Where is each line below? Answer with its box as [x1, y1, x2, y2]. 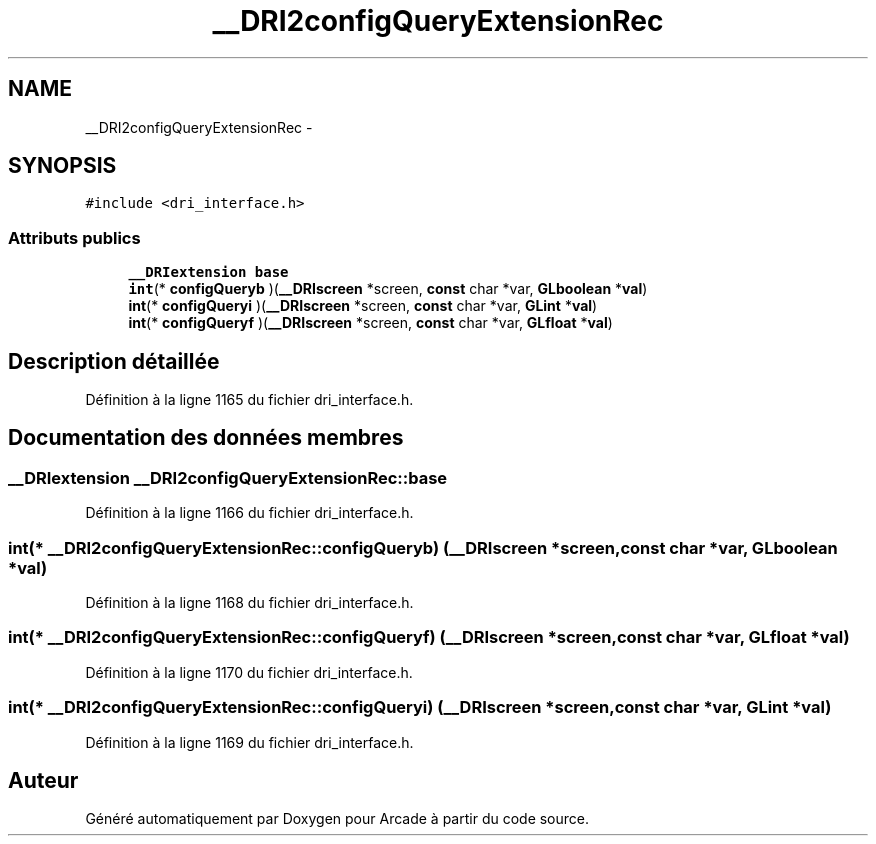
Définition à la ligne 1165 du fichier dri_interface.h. [85, 391, 414, 409]
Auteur [8, 767, 79, 793]
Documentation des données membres [8, 425, 404, 451]
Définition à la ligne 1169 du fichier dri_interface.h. [85, 733, 414, 751]
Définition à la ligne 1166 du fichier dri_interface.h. [85, 504, 414, 522]
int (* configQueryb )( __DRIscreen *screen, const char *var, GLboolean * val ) [128, 280, 648, 298]
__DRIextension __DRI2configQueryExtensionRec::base [8, 467, 448, 488]
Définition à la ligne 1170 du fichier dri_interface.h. [85, 663, 413, 681]
